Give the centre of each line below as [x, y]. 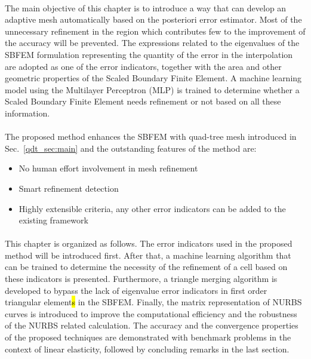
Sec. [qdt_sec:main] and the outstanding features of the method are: [131, 148]
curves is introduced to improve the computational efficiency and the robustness [151, 313]
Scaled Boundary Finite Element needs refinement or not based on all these [143, 101]
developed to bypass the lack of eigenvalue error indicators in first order [136, 290]
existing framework [53, 220]
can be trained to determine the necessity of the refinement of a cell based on [146, 267]
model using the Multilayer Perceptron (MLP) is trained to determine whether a [152, 89]
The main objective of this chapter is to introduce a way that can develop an [146, 7]
